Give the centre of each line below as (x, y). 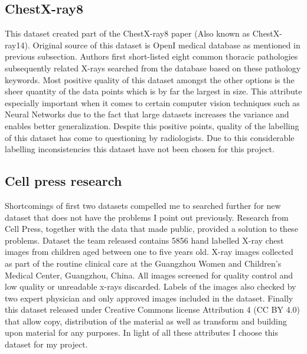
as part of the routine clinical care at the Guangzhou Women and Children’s (143, 263)
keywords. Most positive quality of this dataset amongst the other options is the (150, 79)
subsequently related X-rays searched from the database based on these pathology (153, 68)
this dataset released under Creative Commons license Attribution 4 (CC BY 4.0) (153, 309)
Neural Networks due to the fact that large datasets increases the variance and (147, 114)
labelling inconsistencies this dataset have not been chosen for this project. (140, 149)
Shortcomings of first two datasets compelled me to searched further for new (143, 205)
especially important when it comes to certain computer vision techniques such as (152, 102)
